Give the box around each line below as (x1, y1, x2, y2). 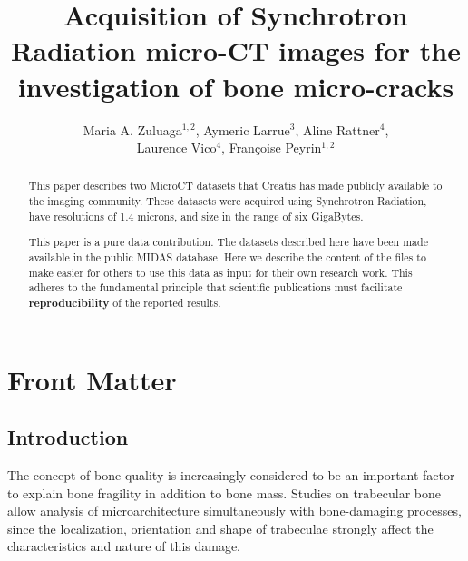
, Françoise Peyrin (221, 138, 322, 157)
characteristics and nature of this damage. (7, 536, 241, 556)
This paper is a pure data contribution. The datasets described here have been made (28, 234, 428, 250)
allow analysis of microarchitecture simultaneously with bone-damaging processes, (7, 501, 462, 520)
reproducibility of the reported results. (28, 294, 221, 310)
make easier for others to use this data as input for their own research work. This (28, 264, 413, 280)
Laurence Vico (136, 138, 217, 157)
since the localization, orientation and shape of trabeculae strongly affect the (7, 518, 434, 537)
